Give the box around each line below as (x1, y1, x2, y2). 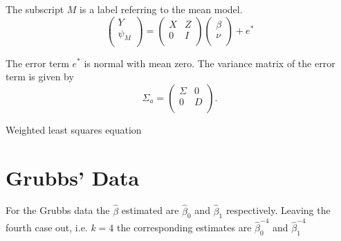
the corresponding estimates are (117, 220, 252, 235)
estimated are (121, 203, 179, 217)
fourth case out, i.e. (6, 220, 88, 235)
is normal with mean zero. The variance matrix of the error (84, 55, 335, 70)
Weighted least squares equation (6, 122, 142, 136)
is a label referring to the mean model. (80, 2, 243, 16)
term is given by (6, 69, 74, 84)
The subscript (6, 2, 64, 16)
